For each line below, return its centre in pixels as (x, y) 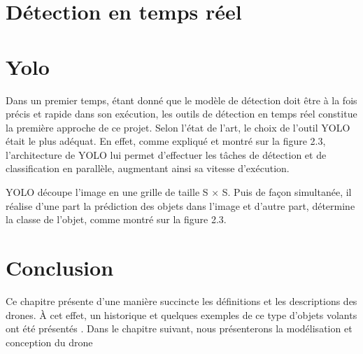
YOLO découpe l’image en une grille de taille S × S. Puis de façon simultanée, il (179, 192)
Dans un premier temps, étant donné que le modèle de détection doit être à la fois (181, 100)
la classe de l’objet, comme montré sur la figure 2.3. (116, 219)
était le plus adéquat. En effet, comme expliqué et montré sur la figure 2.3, (166, 141)
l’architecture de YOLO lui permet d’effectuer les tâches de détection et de (166, 154)
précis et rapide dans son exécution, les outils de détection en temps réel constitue (181, 114)
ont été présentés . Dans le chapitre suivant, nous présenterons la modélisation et (179, 328)
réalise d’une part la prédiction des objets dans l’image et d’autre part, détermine (180, 205)
